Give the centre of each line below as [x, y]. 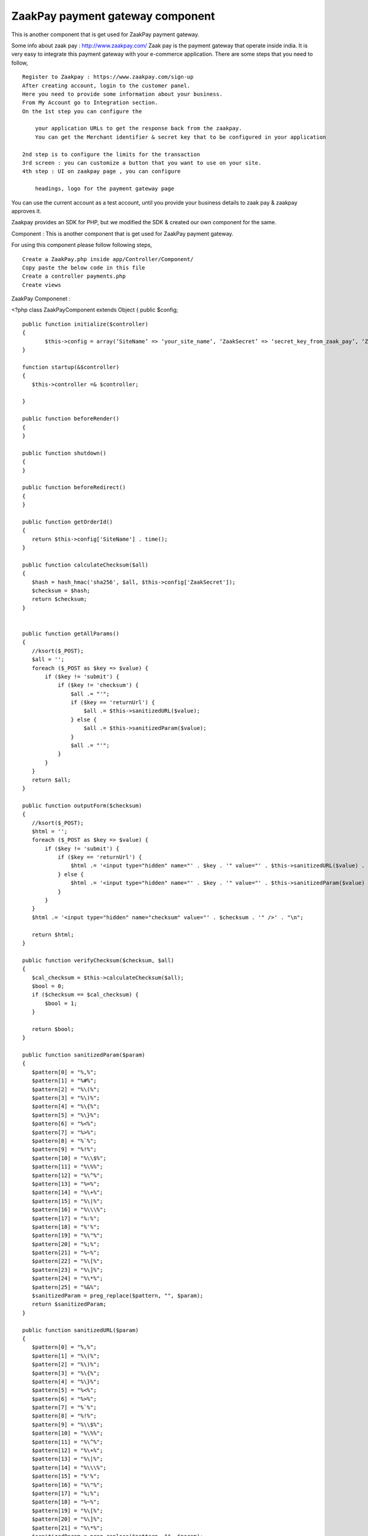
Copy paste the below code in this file [84, 268]
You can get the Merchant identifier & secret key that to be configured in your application [180, 137]
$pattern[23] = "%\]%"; [67, 1270]
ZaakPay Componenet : [41, 299]
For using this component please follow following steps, [82, 245]
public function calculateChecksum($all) [85, 565]
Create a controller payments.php [74, 276]
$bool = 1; [61, 1003]
